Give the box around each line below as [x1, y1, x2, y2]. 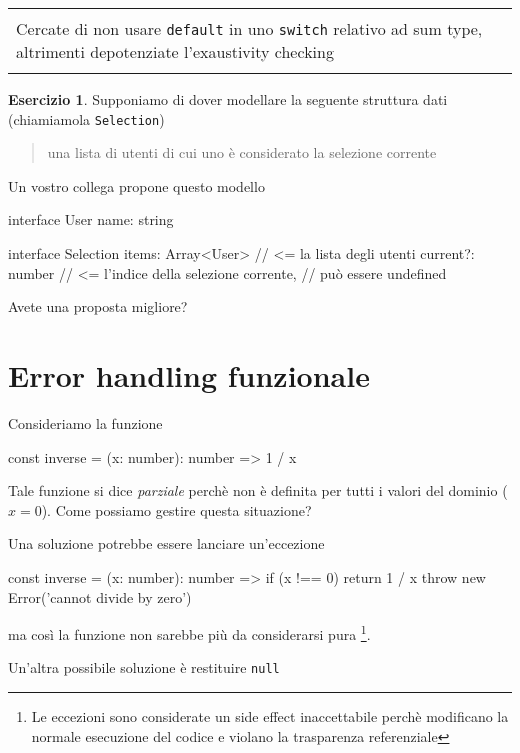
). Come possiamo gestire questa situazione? [41, 499, 312, 520]
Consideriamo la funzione [8, 412, 163, 433]
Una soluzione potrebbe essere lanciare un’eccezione [8, 533, 325, 554]
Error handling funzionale [8, 355, 370, 395]
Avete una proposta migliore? [8, 296, 188, 317]
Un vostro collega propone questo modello [8, 175, 265, 196]
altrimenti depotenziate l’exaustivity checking [16, 40, 334, 63]
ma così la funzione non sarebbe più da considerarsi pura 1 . [8, 621, 371, 644]
